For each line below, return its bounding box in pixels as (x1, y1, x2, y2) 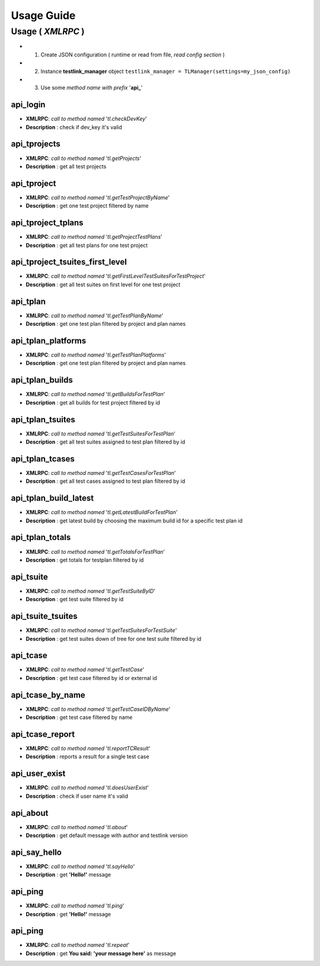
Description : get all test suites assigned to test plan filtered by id (25, 438, 185, 445)
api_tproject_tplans (11, 218, 84, 228)
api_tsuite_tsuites (11, 611, 78, 621)
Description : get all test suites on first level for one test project (25, 281, 181, 288)
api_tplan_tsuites (11, 415, 75, 425)
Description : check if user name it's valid (25, 792, 129, 800)
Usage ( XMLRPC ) (11, 26, 85, 37)
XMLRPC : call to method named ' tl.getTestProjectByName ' (25, 194, 170, 201)
